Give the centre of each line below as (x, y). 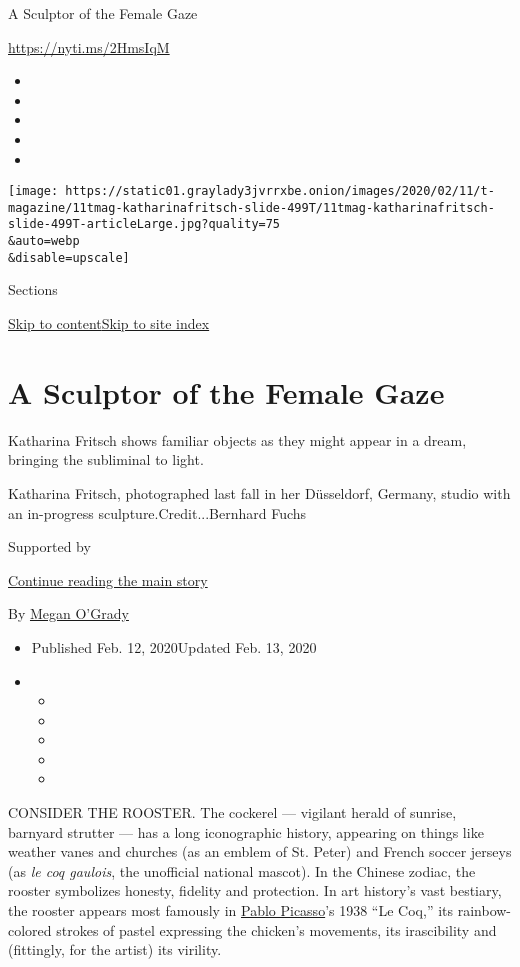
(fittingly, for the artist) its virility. (115, 949)
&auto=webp (44, 241)
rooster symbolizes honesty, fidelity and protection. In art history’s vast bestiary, (255, 890)
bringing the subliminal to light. (106, 459)
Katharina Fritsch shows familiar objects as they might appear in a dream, (237, 439)
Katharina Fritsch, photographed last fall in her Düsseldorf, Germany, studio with (259, 492)
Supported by (49, 546)
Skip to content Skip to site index (109, 323)
